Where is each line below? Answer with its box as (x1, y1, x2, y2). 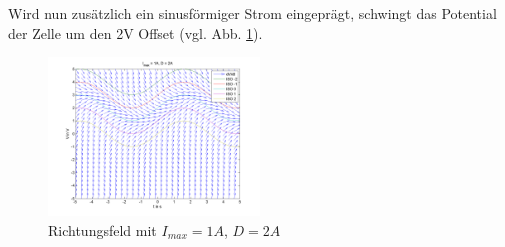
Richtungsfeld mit (48, 219, 157, 240)
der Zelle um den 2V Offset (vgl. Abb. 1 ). (8, 22, 263, 43)
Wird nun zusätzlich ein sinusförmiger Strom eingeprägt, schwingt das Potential (8, 3, 497, 23)
